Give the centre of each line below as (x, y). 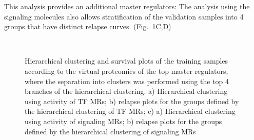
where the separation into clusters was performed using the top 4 (127, 81)
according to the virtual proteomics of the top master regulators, (126, 71)
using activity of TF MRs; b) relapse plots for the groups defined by (132, 101)
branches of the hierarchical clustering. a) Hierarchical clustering (126, 91)
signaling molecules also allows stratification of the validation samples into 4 (124, 16)
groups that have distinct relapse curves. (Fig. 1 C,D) (88, 26)
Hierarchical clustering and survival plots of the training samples (126, 61)
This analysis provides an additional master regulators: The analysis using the (127, 6)
